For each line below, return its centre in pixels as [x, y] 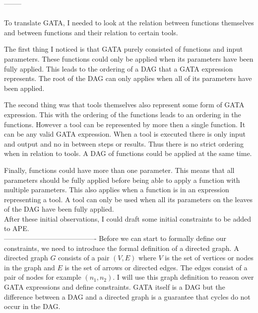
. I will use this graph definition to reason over [183, 277]
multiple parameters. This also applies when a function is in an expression [117, 190]
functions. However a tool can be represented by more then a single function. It [125, 124]
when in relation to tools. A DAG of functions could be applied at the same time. [128, 153]
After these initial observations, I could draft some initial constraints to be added [128, 218]
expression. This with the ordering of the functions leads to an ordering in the [123, 114]
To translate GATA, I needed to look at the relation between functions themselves [129, 23]
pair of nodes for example [43, 277]
